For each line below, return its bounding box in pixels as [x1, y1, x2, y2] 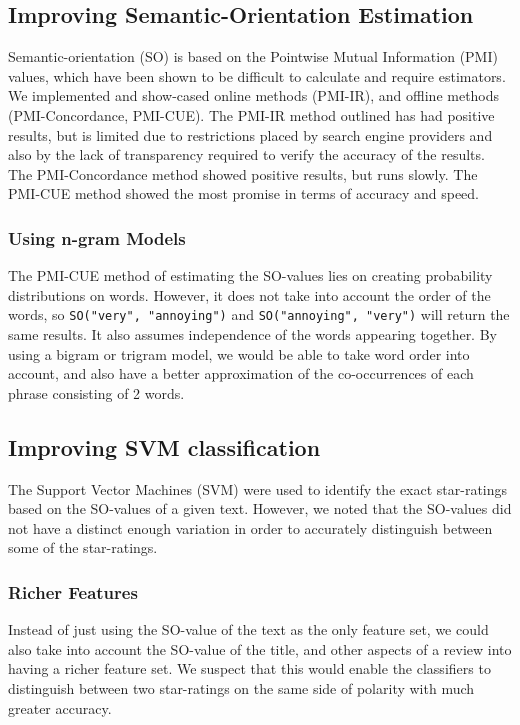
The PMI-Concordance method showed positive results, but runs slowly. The [8, 163, 478, 184]
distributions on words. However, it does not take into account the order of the [8, 284, 491, 305]
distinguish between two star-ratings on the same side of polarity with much [8, 677, 475, 698]
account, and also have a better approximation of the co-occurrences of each [8, 363, 474, 384]
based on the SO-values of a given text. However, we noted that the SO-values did [8, 498, 512, 519]
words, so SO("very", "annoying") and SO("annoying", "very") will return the [8, 304, 510, 325]
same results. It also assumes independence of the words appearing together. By [8, 324, 497, 345]
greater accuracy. [8, 697, 112, 718]
